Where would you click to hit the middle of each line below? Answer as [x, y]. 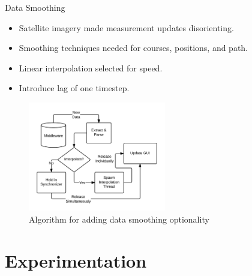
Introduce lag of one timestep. [74, 88]
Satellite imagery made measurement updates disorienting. [126, 27]
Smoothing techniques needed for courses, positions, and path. [133, 48]
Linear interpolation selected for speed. [91, 67]
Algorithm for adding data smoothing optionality [119, 219]
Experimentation [76, 260]
